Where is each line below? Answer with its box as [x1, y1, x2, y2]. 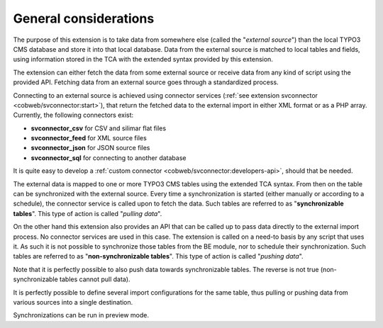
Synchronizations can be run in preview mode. [13, 311, 149, 319]
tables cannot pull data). [59, 275, 131, 283]
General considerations [13, 11, 155, 26]
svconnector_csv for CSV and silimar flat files [30, 124, 167, 132]
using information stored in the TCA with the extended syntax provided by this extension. [13, 55, 273, 64]
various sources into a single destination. [13, 298, 133, 306]
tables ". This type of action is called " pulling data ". [13, 209, 162, 217]
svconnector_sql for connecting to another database [30, 153, 187, 162]
